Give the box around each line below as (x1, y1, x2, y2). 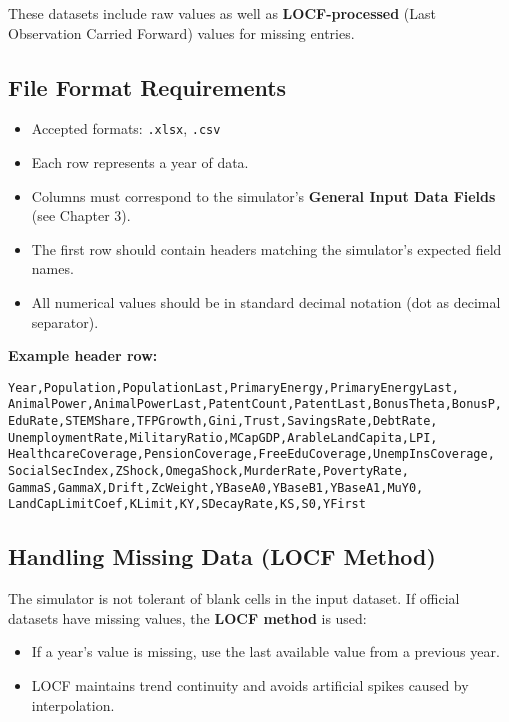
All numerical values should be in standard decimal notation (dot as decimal (31, 292, 501, 313)
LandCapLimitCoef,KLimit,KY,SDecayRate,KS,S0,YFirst (8, 497, 366, 512)
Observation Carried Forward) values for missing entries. (8, 22, 355, 43)
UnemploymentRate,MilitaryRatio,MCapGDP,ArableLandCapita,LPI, (8, 430, 438, 445)
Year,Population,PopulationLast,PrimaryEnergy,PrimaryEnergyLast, (8, 380, 460, 395)
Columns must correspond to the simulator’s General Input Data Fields (31, 185, 496, 206)
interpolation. (31, 694, 115, 715)
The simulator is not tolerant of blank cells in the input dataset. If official (8, 588, 460, 609)
